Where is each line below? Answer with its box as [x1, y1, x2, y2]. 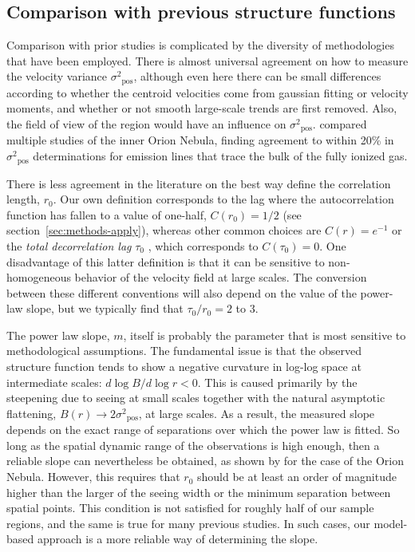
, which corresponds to [148, 237, 259, 254]
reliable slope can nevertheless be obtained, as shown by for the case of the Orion [6, 452, 404, 469]
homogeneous [6, 269, 71, 286]
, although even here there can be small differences [133, 68, 381, 85]
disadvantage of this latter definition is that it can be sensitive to [6, 253, 325, 270]
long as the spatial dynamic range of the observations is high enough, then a [6, 436, 380, 453]
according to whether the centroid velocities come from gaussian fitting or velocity [6, 84, 409, 101]
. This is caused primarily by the [197, 373, 358, 390]
